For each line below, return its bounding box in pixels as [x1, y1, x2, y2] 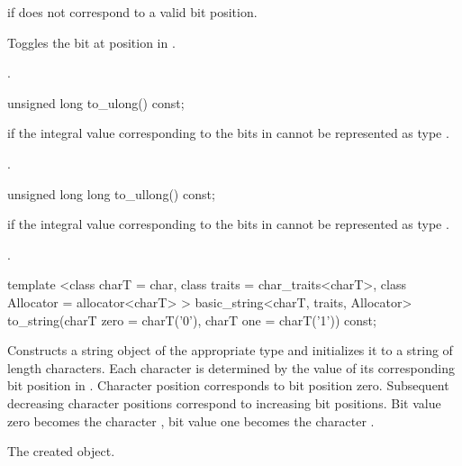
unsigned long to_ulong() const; [7, 93, 185, 112]
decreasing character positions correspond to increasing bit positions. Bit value [7, 393, 441, 412]
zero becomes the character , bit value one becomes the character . [7, 411, 375, 430]
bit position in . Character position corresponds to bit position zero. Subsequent [7, 376, 449, 395]
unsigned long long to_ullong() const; [7, 184, 215, 203]
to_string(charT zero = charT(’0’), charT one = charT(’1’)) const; [7, 310, 376, 329]
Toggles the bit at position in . [7, 32, 176, 51]
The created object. [7, 442, 115, 461]
